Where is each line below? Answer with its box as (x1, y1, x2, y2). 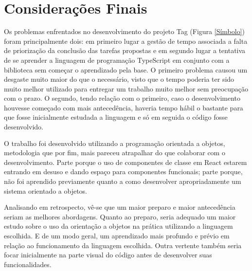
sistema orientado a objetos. (4, 185, 87, 196)
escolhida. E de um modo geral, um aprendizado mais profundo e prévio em (4, 231, 230, 240)
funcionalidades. (4, 259, 52, 269)
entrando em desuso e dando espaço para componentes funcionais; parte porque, (4, 166, 243, 177)
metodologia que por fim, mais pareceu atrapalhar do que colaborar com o (4, 147, 225, 158)
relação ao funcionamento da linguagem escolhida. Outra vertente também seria (4, 240, 242, 250)
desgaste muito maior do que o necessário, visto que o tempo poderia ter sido (4, 74, 234, 84)
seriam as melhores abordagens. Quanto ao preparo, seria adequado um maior (4, 211, 236, 221)
